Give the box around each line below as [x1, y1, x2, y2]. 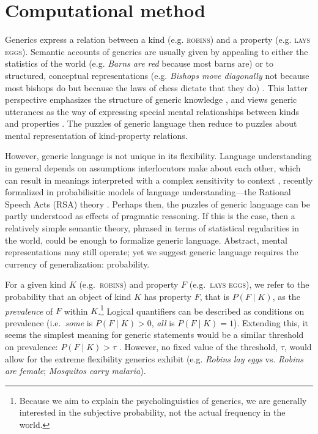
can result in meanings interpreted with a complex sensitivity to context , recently [5, 173, 313, 186]
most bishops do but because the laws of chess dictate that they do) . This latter [5, 81, 308, 94]
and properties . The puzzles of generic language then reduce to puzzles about [5, 117, 297, 130]
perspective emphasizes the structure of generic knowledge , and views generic [5, 93, 297, 106]
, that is [199, 290, 229, 302]
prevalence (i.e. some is [5, 316, 93, 329]
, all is [151, 316, 175, 329]
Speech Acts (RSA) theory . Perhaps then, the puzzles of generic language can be [5, 197, 310, 210]
